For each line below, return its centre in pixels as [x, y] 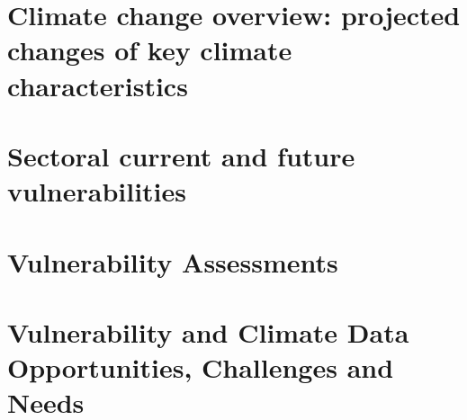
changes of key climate [150, 50]
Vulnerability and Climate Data [208, 331]
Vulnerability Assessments [173, 261]
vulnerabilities [97, 191]
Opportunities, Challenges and [201, 367]
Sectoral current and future [181, 155]
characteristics [98, 85]
